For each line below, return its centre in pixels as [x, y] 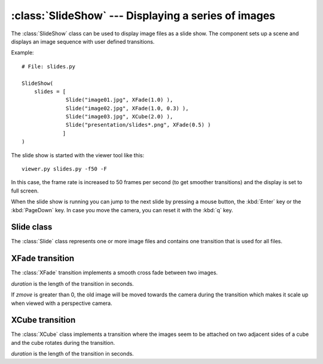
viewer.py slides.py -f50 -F [64, 169]
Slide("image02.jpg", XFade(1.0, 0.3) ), [127, 108]
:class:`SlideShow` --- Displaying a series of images [143, 16]
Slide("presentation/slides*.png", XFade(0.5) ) [138, 125]
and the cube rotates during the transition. [63, 342]
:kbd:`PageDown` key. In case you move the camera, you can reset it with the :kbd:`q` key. [122, 210]
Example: [22, 53]
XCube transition [43, 320]
